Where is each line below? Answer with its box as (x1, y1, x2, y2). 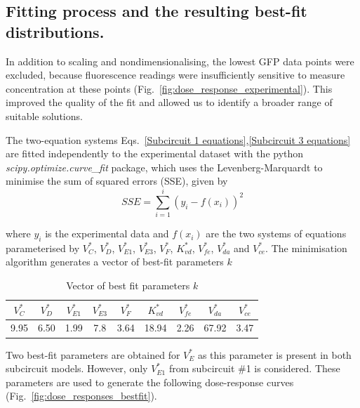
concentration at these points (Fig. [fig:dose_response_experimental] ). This (6, 81, 333, 96)
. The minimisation (265, 240, 347, 255)
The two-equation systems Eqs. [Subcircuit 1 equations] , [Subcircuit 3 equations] (6, 132, 351, 147)
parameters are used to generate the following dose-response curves (6, 374, 294, 389)
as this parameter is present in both (197, 347, 352, 362)
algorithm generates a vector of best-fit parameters (6, 254, 224, 269)
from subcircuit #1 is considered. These (168, 361, 340, 376)
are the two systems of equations (206, 226, 347, 241)
